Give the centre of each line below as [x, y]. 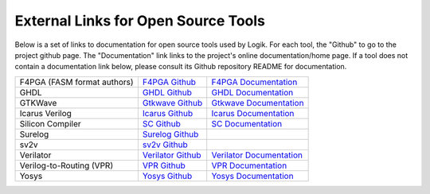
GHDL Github [167, 92]
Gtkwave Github [172, 103]
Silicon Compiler [50, 123]
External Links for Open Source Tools [140, 21]
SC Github [161, 123]
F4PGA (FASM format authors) [77, 82]
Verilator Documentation [257, 155]
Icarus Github [168, 113]
